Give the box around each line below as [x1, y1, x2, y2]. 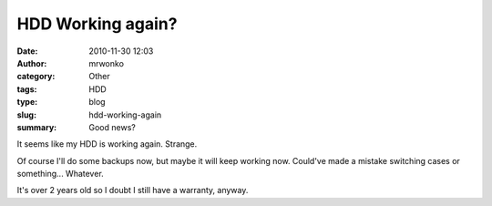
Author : [16, 57, 47, 68]
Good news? [88, 121, 136, 132]
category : [16, 71, 56, 82]
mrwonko [88, 57, 125, 68]
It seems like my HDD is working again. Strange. [16, 139, 198, 149]
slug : [16, 109, 36, 120]
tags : [16, 83, 37, 95]
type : [16, 97, 38, 108]
